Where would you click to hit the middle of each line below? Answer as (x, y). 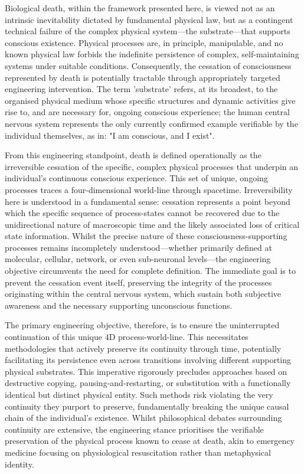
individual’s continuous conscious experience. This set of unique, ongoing (136, 178)
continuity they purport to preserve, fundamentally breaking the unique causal (147, 406)
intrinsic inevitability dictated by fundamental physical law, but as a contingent (149, 19)
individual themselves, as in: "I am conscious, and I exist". (110, 135)
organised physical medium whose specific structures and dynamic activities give (150, 100)
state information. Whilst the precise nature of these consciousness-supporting (146, 236)
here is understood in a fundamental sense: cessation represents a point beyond (148, 201)
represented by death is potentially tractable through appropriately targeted (143, 77)
